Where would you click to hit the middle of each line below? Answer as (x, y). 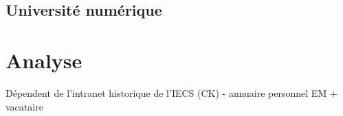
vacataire (24, 106)
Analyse (44, 60)
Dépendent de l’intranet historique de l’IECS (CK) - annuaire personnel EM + (171, 92)
